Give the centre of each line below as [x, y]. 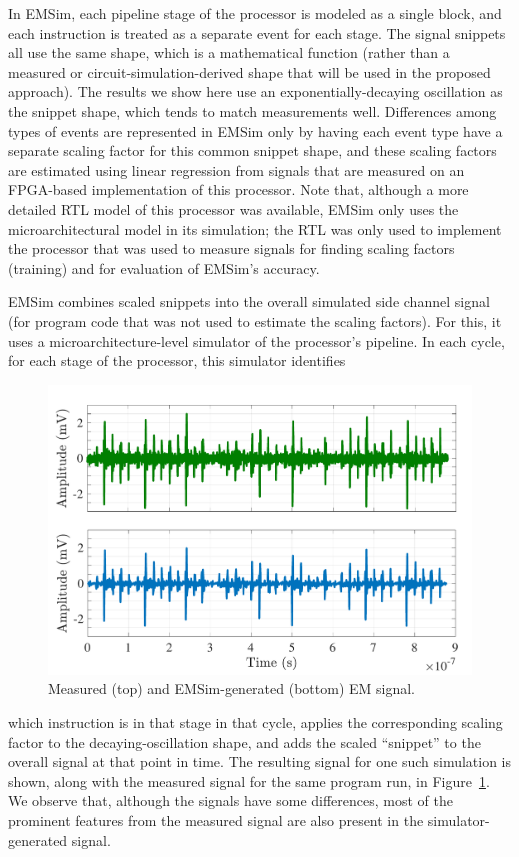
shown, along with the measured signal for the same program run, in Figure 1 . [249, 780]
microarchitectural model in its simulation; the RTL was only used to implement [255, 228]
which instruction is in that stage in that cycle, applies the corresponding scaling [255, 722]
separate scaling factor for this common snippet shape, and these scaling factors [252, 150]
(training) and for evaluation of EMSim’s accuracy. [164, 267]
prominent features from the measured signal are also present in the [216, 819]
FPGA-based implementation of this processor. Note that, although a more [238, 189]
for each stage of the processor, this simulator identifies [177, 360]
